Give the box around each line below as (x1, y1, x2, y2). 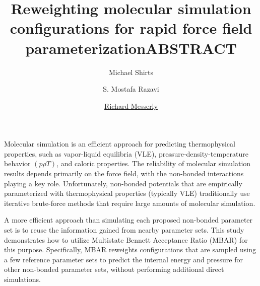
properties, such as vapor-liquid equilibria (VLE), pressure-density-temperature (4, 148, 248, 159)
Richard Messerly (104, 100, 158, 111)
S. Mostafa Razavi (103, 84, 159, 94)
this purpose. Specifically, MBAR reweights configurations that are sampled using (4, 244, 256, 255)
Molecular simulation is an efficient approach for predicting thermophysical (4, 138, 235, 149)
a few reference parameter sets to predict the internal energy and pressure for (4, 254, 243, 264)
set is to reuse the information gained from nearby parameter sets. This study (4, 225, 244, 235)
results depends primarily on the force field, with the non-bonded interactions (4, 168, 244, 179)
